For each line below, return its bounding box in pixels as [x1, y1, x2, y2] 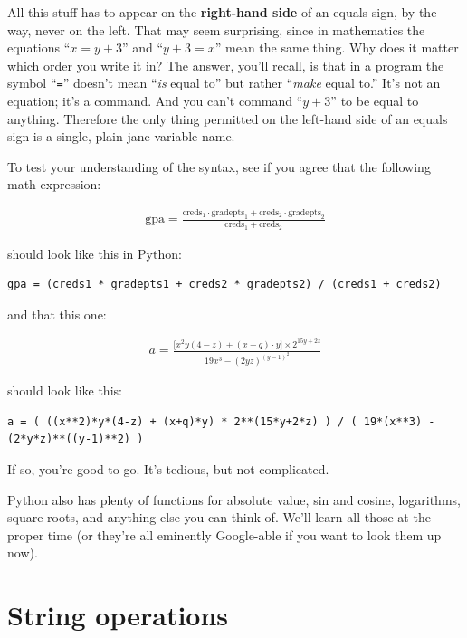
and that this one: [7, 304, 107, 323]
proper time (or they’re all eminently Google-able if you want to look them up [7, 525, 442, 544]
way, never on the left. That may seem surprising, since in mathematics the [7, 20, 425, 39]
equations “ [7, 38, 71, 57]
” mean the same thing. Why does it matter [214, 38, 459, 57]
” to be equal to [330, 91, 419, 110]
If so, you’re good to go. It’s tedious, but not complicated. [7, 459, 329, 478]
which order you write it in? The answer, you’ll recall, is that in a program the [7, 55, 444, 74]
